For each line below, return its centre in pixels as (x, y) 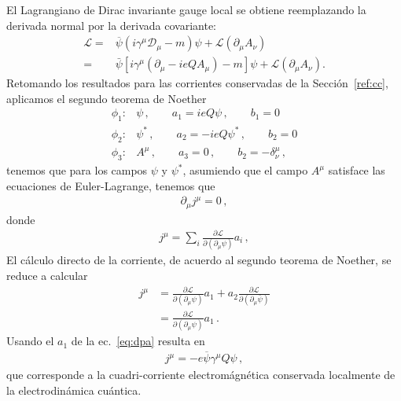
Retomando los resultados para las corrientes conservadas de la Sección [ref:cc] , (197, 83)
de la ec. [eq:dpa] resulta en (138, 341)
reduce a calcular (47, 275)
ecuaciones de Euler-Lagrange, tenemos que (111, 185)
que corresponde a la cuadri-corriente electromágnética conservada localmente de (201, 375)
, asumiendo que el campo (245, 170)
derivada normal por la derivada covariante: (111, 25)
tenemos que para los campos (77, 170)
